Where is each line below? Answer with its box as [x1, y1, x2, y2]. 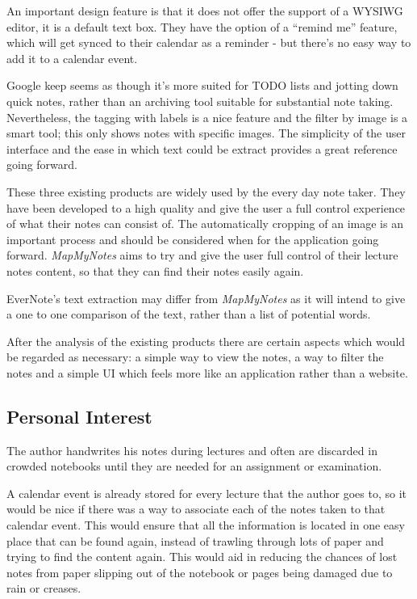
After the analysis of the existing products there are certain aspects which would [6, 332, 406, 349]
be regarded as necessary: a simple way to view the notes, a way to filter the [6, 348, 384, 365]
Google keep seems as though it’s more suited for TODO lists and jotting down [6, 77, 398, 94]
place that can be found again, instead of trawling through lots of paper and [6, 532, 384, 549]
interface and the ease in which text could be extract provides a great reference [6, 140, 398, 157]
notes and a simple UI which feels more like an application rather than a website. [6, 364, 408, 381]
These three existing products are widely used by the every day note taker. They [6, 183, 406, 200]
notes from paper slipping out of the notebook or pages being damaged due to [6, 563, 393, 580]
